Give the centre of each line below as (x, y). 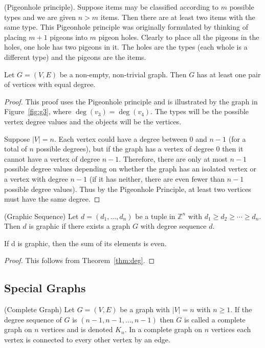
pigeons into (69, 37)
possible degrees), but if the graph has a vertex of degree (125, 149)
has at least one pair (229, 74)
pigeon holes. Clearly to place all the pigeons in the (179, 37)
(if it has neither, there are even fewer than (157, 178)
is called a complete (215, 319)
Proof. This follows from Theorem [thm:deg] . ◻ (80, 260)
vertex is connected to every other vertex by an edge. (87, 340)
